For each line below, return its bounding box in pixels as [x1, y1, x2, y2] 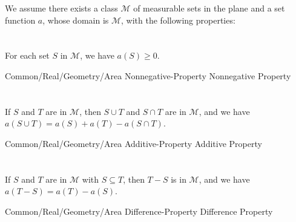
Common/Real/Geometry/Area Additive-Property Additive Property [5, 137, 262, 149]
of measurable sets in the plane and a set [133, 2, 285, 14]
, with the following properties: [121, 13, 235, 26]
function [5, 13, 36, 26]
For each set [5, 49, 50, 62]
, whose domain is [42, 13, 109, 26]
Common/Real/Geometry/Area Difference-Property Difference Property [5, 204, 273, 217]
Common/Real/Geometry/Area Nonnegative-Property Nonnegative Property [5, 69, 291, 82]
